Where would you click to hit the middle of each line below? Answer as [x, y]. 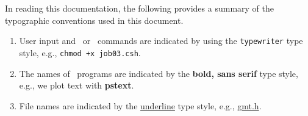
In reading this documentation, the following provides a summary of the [139, 8]
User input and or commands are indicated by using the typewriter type [161, 41]
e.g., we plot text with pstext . [77, 85]
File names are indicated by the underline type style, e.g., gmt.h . [140, 105]
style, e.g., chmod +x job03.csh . [80, 52]
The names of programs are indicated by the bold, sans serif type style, [159, 73]
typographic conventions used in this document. [94, 20]
